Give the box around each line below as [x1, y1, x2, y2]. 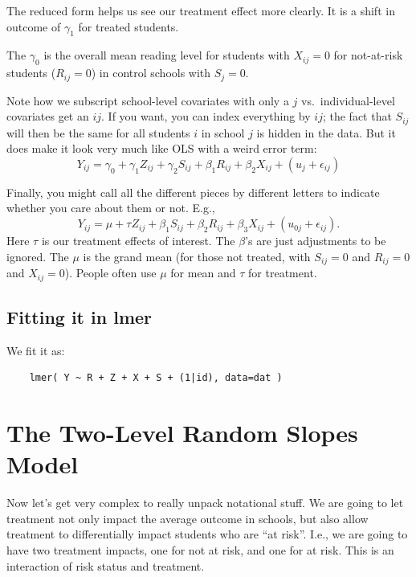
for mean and [170, 264, 236, 281]
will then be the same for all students [6, 124, 190, 141]
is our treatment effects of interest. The [41, 232, 235, 249]
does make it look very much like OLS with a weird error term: [6, 140, 317, 157]
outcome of [6, 18, 61, 35]
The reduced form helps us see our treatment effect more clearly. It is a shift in [6, 2, 395, 18]
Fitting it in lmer [6, 304, 153, 329]
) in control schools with [91, 64, 211, 81]
